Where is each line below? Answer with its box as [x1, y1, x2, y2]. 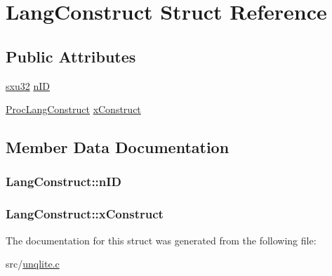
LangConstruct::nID [6, 173, 121, 190]
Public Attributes [6, 45, 136, 67]
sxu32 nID [6, 78, 50, 93]
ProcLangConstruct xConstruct [6, 102, 141, 117]
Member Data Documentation [6, 136, 230, 158]
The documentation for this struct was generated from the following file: [6, 232, 317, 247]
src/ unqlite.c [6, 256, 60, 271]
